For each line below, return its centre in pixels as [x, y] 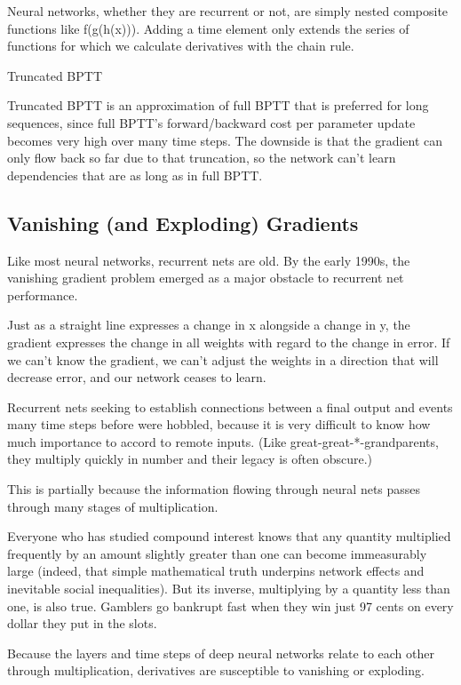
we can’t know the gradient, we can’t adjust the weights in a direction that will [223, 359]
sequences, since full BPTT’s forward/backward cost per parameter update [211, 122]
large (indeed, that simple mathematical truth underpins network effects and [216, 571]
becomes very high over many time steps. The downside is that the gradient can [225, 140]
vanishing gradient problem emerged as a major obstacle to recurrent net [206, 278]
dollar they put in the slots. [82, 623]
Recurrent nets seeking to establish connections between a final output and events [230, 406]
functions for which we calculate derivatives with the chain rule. [181, 46]
